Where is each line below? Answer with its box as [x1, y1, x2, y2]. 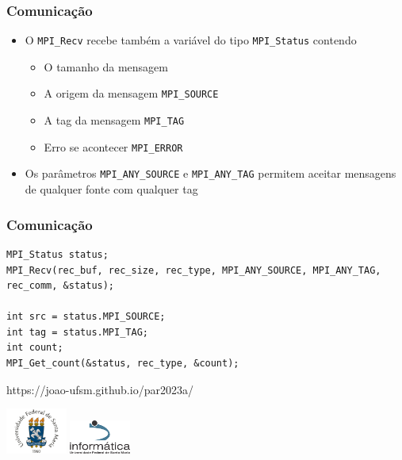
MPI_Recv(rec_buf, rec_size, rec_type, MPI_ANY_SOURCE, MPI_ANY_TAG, [6, 264, 381, 276]
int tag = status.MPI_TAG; [6, 326, 148, 338]
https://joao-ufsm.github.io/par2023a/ [6, 381, 193, 397]
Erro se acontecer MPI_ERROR [44, 138, 183, 155]
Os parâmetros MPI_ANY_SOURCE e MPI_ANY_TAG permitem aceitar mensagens [25, 165, 396, 182]
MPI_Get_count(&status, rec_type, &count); [6, 358, 239, 370]
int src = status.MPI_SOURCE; [6, 311, 166, 323]
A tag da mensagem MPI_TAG [44, 112, 185, 128]
